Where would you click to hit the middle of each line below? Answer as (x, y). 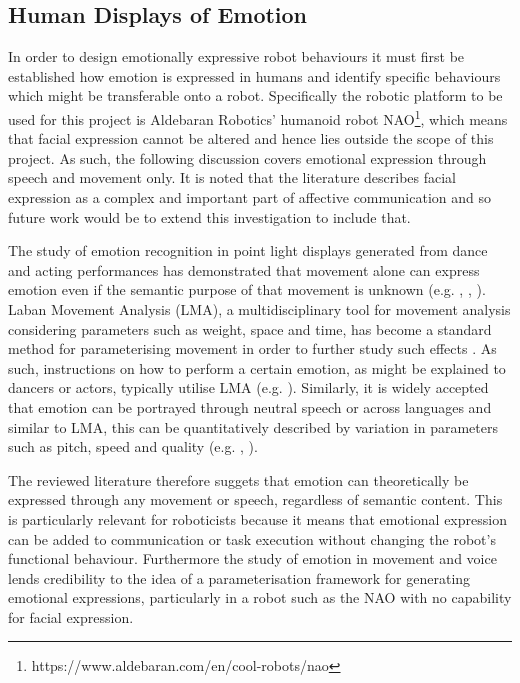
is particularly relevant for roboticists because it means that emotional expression (257, 518)
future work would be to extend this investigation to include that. (209, 216)
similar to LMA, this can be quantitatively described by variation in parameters (253, 426)
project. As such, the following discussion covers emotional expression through (247, 157)
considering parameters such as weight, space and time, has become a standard (250, 328)
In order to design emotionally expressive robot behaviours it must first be (236, 56)
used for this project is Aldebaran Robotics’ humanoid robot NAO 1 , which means (258, 117)
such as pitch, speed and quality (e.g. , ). (133, 446)
